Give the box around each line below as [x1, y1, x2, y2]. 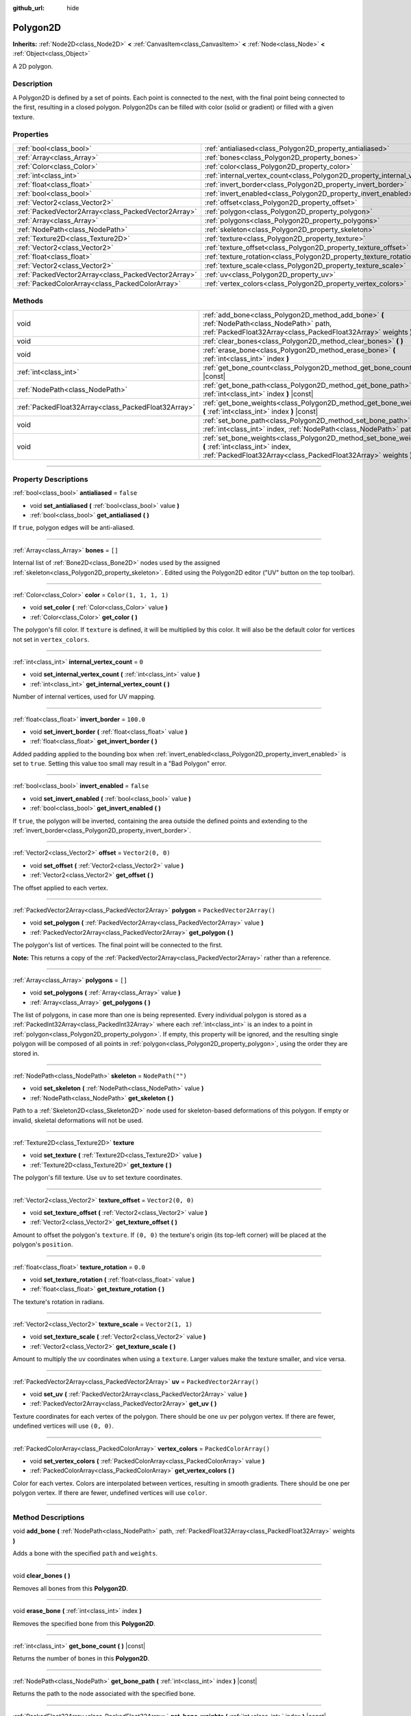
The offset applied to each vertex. [12, 883, 109, 892]
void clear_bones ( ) [12, 1572, 71, 1580]
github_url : [12, 4, 45, 12]
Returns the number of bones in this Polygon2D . [12, 1654, 150, 1662]
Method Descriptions [12, 1512, 85, 1522]
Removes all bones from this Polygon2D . [12, 1584, 128, 1592]
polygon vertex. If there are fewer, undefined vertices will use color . [12, 1489, 208, 1497]
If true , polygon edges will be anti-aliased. [12, 524, 135, 532]
